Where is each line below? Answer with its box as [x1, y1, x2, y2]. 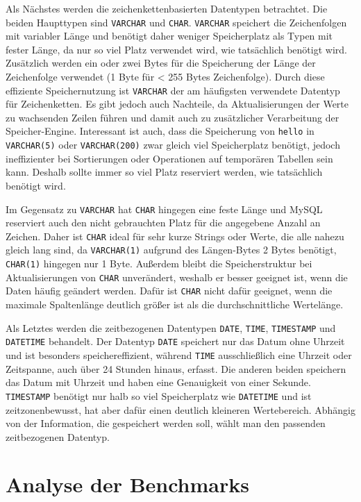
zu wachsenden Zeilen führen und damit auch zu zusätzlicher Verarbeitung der [6, 110, 339, 124]
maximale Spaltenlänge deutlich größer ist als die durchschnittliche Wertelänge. [6, 297, 344, 312]
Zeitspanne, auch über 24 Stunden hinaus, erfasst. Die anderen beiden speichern [6, 361, 346, 376]
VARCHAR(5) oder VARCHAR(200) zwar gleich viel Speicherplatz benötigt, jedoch [6, 137, 340, 152]
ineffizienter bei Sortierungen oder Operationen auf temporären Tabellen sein [6, 151, 333, 165]
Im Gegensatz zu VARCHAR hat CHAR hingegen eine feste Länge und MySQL [6, 201, 323, 216]
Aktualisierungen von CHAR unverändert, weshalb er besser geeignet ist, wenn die [6, 269, 348, 284]
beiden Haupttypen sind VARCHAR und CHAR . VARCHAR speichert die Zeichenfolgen [6, 15, 347, 29]
